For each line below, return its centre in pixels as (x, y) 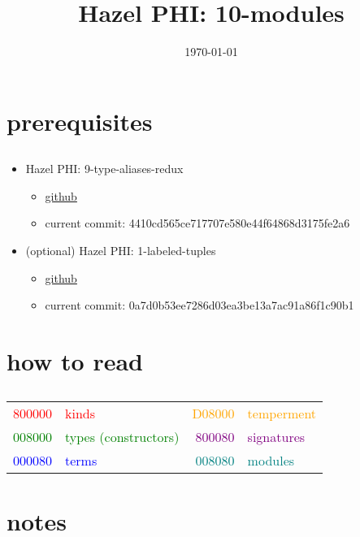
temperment (282, 413)
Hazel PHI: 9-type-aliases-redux (104, 169)
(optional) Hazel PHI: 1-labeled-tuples (121, 251)
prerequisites (80, 121)
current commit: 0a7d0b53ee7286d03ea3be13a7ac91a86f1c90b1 (200, 305)
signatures (276, 436)
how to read (75, 361)
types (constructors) (122, 436)
